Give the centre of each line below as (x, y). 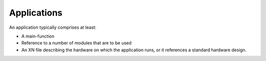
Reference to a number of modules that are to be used (76, 43)
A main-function (38, 36)
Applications (36, 13)
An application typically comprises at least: (53, 27)
